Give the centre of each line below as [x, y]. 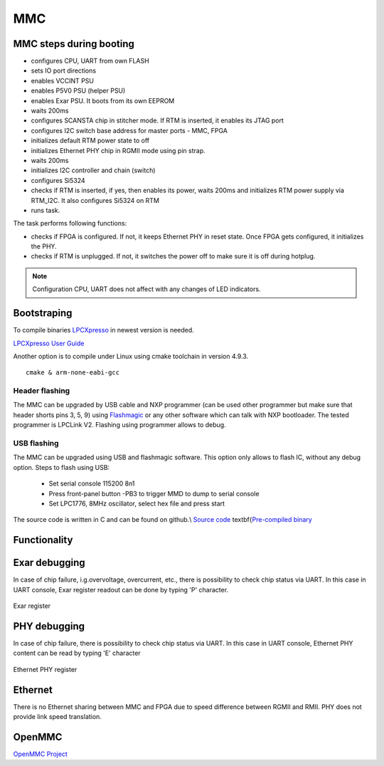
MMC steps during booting [74, 44]
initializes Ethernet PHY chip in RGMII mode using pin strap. [118, 150]
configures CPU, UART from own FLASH [90, 61]
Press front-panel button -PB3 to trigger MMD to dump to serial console [154, 493]
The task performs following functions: [70, 224]
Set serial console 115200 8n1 [92, 483]
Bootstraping [43, 313]
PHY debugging [49, 626]
